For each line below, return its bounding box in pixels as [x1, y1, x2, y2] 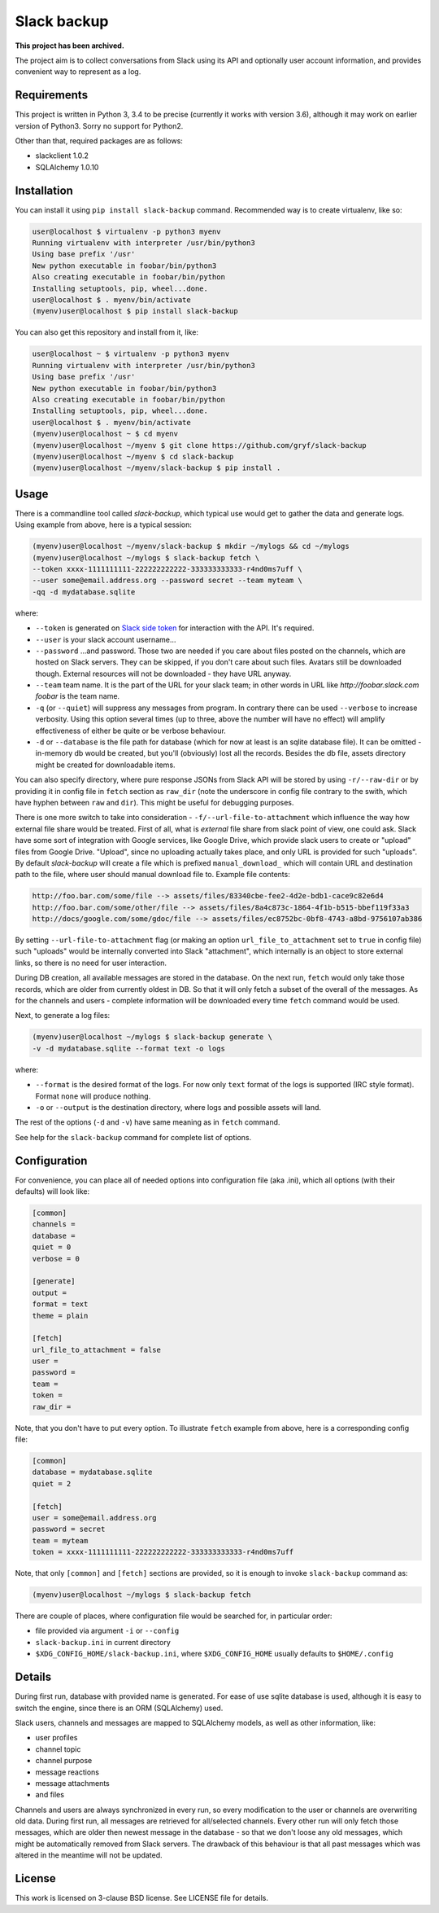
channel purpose [35, 1756, 93, 1766]
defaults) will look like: [15, 1187, 90, 1196]
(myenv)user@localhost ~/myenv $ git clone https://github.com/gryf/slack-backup [32, 441, 367, 450]
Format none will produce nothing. [35, 1091, 151, 1101]
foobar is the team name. [35, 691, 120, 701]
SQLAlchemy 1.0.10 [35, 162, 99, 172]
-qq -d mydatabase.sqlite [32, 587, 136, 596]
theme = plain [32, 1311, 89, 1320]
